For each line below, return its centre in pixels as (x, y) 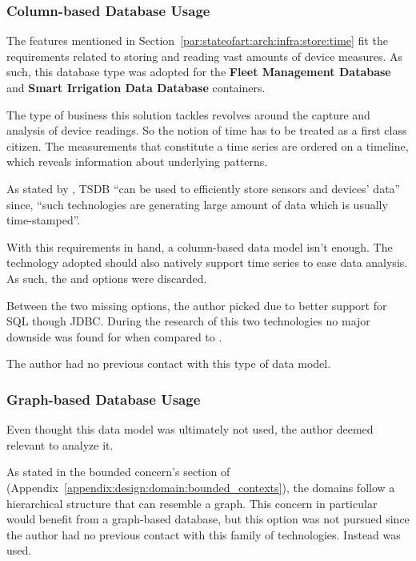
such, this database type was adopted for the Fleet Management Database (199, 72)
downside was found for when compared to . (114, 336)
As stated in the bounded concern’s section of (118, 472)
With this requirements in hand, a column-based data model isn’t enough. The (200, 246)
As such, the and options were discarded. (107, 278)
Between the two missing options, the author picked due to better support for (197, 305)
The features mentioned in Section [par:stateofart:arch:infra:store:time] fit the (197, 40)
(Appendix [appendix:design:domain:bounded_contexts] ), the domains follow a (201, 487)
